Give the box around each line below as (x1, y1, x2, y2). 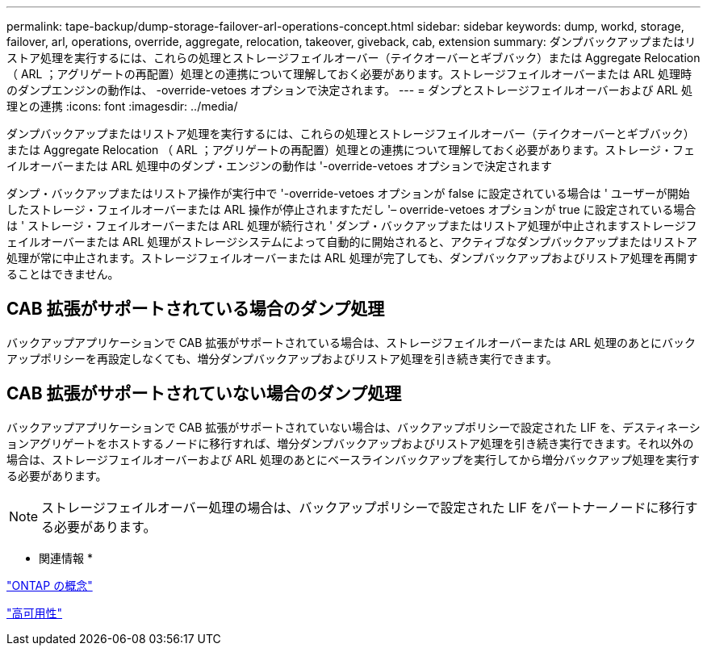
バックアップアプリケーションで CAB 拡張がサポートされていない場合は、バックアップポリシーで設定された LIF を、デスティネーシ (6, 420, 701, 434)
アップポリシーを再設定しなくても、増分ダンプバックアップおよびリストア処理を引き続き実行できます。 (6, 351, 558, 366)
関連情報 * (39, 550, 93, 565)
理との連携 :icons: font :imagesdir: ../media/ (6, 99, 238, 113)
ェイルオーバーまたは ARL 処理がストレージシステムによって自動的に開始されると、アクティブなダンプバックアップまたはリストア (6, 235, 697, 249)
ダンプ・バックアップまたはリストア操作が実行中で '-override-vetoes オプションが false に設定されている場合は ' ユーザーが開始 (6, 186, 690, 200)
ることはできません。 (6, 267, 119, 281)
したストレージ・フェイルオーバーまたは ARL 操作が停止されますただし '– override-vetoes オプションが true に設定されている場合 (6, 203, 697, 216)
